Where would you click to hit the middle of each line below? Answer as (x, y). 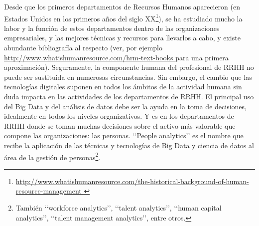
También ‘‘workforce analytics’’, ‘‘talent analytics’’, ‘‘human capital (119, 208)
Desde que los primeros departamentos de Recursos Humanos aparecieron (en (122, 6)
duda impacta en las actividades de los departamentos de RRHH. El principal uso (129, 96)
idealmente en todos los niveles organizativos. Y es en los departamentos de (119, 116)
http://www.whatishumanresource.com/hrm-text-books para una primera (116, 57)
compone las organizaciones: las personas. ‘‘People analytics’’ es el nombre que (124, 135)
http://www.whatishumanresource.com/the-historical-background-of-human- (132, 181)
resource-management (49, 191)
